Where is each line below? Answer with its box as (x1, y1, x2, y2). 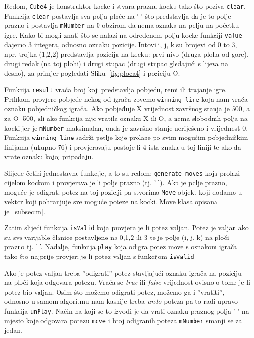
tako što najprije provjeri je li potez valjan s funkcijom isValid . (4, 251, 196, 261)
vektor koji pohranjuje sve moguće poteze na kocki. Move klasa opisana (4, 196, 218, 206)
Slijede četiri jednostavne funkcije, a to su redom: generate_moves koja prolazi (4, 168, 240, 178)
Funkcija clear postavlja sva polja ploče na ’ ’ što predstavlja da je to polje (4, 10, 231, 20)
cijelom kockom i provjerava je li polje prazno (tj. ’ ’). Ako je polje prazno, (4, 177, 227, 187)
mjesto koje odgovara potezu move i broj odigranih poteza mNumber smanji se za (4, 315, 242, 325)
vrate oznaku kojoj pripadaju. (4, 151, 94, 161)
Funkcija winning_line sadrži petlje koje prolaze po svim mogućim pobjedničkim (4, 132, 248, 142)
